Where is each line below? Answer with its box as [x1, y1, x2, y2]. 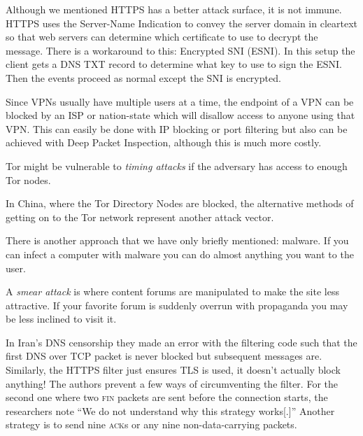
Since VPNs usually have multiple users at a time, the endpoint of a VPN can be [6, 94, 354, 108]
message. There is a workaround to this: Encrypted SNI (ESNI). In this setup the [6, 43, 355, 57]
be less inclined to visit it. [6, 311, 117, 326]
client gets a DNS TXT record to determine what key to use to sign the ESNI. [6, 57, 342, 71]
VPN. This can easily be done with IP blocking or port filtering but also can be [6, 121, 348, 136]
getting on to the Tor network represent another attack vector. [6, 209, 274, 224]
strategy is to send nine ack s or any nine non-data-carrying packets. [6, 417, 297, 432]
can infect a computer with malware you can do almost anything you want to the [6, 246, 354, 261]
